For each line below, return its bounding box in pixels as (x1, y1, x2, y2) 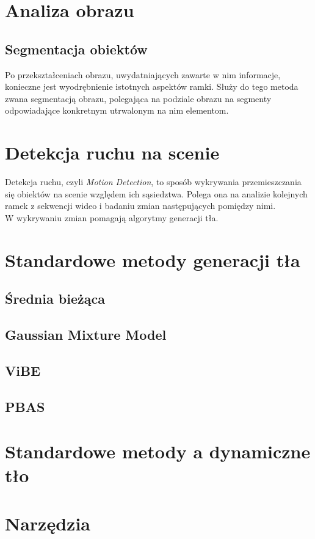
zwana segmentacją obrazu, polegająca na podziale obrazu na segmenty (5, 92, 272, 105)
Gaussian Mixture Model (5, 325, 167, 343)
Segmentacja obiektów (5, 39, 148, 58)
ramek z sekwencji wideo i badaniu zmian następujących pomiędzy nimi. (5, 199, 276, 212)
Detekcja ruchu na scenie (5, 140, 220, 165)
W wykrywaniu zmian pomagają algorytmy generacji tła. (5, 211, 219, 224)
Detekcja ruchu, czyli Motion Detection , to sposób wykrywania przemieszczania (5, 175, 302, 188)
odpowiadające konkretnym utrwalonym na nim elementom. (5, 104, 229, 117)
